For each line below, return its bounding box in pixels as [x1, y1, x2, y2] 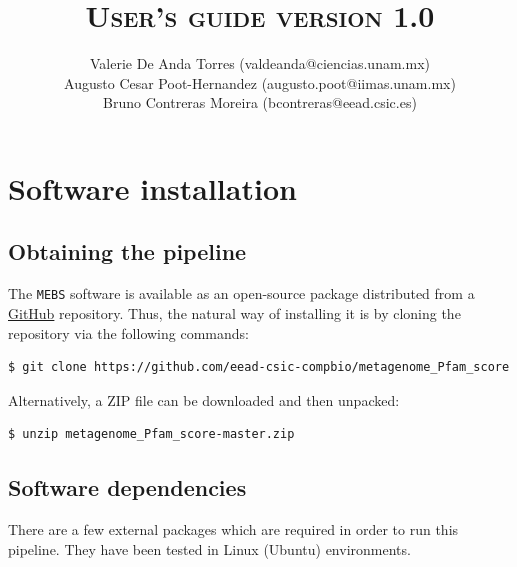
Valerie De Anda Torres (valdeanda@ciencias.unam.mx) [90, 53, 430, 74]
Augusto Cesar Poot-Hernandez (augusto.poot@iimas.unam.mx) [64, 72, 456, 93]
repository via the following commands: [8, 322, 249, 343]
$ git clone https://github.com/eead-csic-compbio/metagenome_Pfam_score [8, 360, 510, 375]
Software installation [8, 167, 297, 208]
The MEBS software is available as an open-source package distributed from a [8, 283, 475, 304]
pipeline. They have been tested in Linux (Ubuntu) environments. [8, 538, 411, 559]
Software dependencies [8, 472, 247, 503]
